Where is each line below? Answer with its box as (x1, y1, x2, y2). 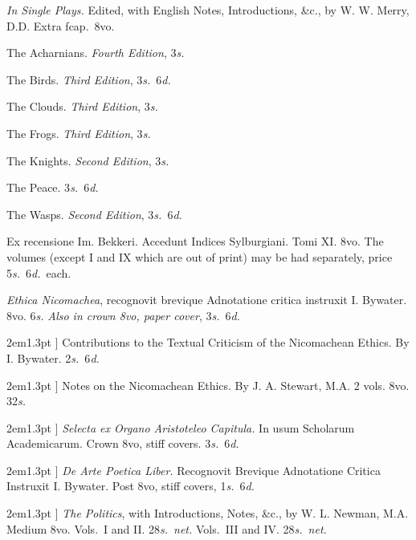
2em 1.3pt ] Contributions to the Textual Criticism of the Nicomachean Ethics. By (6, 334, 410, 351)
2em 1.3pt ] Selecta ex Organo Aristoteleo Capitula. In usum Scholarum (6, 419, 355, 436)
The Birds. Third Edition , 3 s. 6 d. (6, 71, 171, 87)
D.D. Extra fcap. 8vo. (6, 17, 115, 34)
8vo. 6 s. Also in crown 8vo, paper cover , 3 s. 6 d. (6, 307, 240, 323)
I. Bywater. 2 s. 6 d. (6, 349, 100, 366)
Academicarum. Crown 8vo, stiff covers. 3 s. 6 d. (6, 435, 239, 452)
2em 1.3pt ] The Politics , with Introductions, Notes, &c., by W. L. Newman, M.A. (6, 505, 409, 522)
